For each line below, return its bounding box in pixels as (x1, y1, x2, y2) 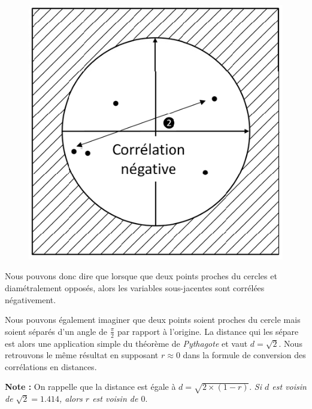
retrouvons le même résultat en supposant (5, 349, 159, 361)
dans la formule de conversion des (183, 349, 306, 361)
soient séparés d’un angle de (5, 325, 107, 337)
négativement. (5, 293, 56, 306)
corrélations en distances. (5, 360, 97, 373)
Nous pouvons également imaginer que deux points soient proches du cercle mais (5, 313, 301, 326)
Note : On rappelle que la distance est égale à (5, 380, 176, 393)
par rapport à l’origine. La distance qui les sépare (117, 325, 299, 337)
